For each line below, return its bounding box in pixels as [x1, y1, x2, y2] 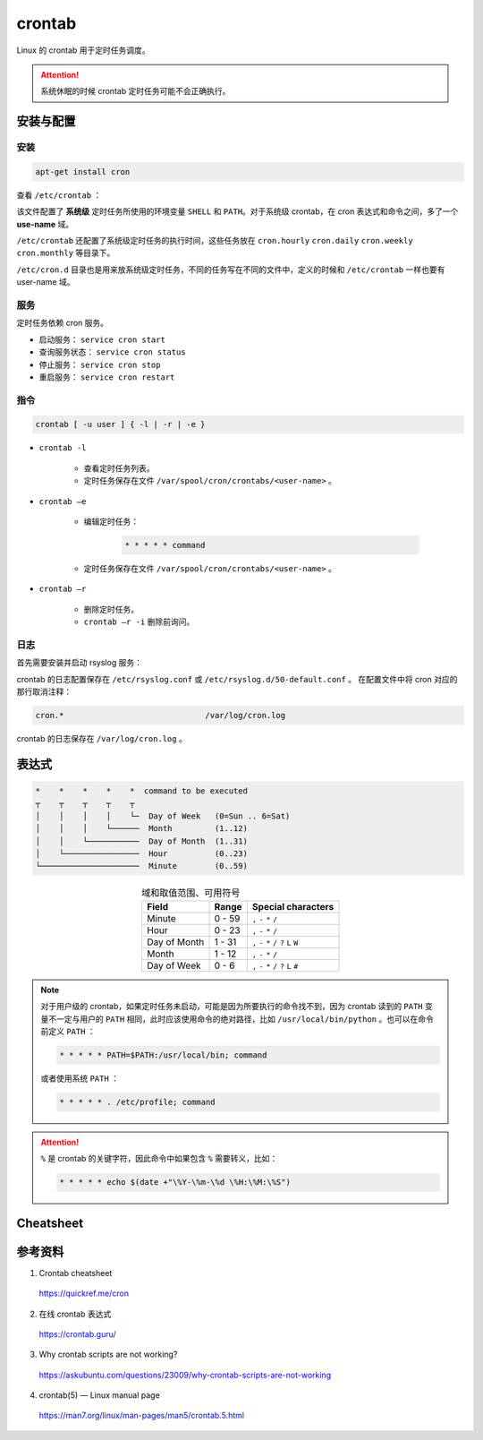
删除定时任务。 [83, 604, 139, 614]
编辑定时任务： [83, 516, 139, 527]
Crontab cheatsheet [38, 1267, 113, 1278]
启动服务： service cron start [38, 334, 165, 345]
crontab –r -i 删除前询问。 [83, 616, 195, 627]
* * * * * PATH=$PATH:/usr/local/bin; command [59, 1050, 267, 1060]
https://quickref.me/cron [38, 1288, 130, 1299]
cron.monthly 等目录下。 [16, 247, 115, 259]
